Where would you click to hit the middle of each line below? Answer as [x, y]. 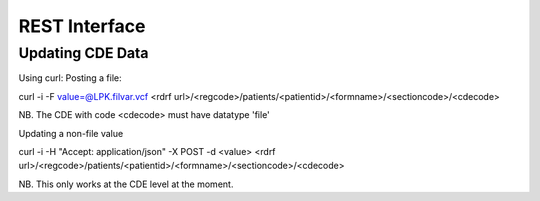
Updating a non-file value [71, 133]
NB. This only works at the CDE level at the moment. [126, 184]
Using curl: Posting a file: [70, 78]
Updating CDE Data [83, 53]
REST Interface [82, 26]
